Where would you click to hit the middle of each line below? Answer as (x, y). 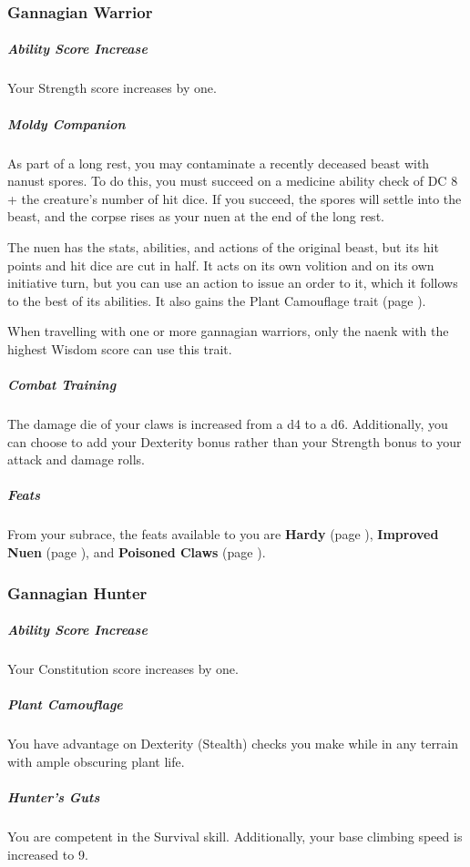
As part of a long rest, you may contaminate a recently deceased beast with (219, 163)
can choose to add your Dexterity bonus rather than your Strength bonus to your (235, 441)
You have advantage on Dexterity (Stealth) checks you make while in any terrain (233, 744)
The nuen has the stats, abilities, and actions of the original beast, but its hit (223, 246)
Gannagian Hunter (77, 592)
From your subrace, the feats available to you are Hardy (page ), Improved (223, 534)
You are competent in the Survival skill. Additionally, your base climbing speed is (235, 836)
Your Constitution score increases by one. (123, 668)
